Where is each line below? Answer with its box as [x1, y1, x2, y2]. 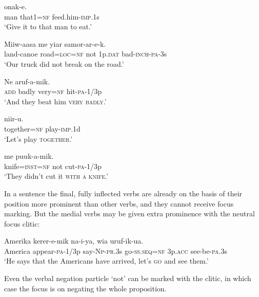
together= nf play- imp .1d [4, 123, 81, 134]
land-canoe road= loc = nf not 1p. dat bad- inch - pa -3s [4, 48, 167, 59]
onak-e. [4, 1, 27, 11]
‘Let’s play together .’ [4, 133, 73, 144]
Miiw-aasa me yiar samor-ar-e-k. [4, 38, 106, 49]
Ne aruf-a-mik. [4, 76, 50, 86]
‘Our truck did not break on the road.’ [4, 58, 124, 69]
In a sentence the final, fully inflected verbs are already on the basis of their [4, 188, 243, 198]
